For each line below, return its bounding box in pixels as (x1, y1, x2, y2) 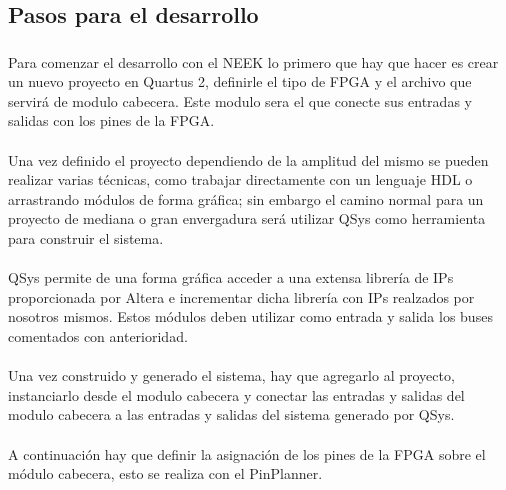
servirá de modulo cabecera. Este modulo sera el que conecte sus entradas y (8, 90, 472, 111)
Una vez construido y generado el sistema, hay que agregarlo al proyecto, (8, 365, 455, 386)
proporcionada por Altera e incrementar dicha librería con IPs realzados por (8, 286, 475, 307)
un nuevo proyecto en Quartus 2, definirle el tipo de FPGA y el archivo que (8, 71, 472, 92)
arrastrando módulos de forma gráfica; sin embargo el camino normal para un (8, 188, 484, 209)
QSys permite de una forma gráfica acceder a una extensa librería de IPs (8, 267, 454, 288)
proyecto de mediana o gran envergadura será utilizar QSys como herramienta (8, 208, 486, 229)
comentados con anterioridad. (8, 326, 188, 347)
